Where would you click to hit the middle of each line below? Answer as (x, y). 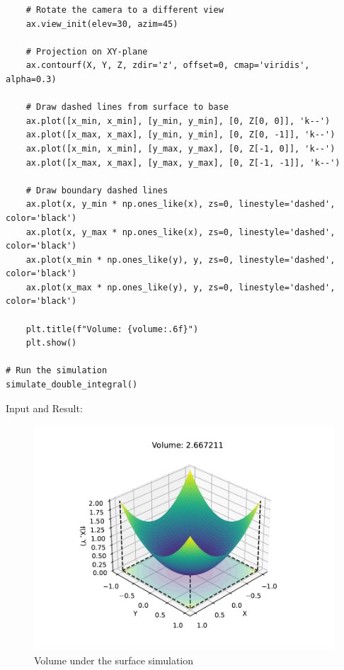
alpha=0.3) (31, 79)
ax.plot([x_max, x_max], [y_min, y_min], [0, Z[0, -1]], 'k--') (180, 135)
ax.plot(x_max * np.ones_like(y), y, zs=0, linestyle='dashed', (180, 287)
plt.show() (51, 343)
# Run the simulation (57, 371)
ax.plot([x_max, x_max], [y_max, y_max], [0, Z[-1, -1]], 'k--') (183, 163)
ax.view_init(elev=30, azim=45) (102, 24)
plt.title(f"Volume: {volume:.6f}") (112, 329)
